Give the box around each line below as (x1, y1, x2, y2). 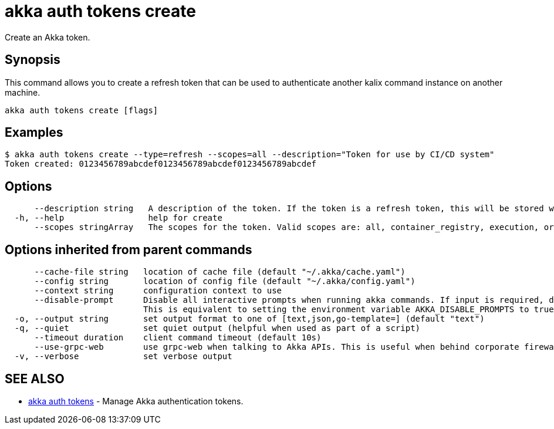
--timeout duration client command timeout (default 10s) (34, 333, 322, 343)
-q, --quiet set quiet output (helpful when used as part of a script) (14, 323, 421, 333)
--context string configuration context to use (34, 286, 282, 296)
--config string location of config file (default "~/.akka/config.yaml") (34, 276, 415, 286)
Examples (5, 125, 63, 140)
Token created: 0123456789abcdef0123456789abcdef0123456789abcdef (5, 159, 317, 169)
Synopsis (5, 52, 60, 67)
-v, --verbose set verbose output (14, 352, 232, 362)
